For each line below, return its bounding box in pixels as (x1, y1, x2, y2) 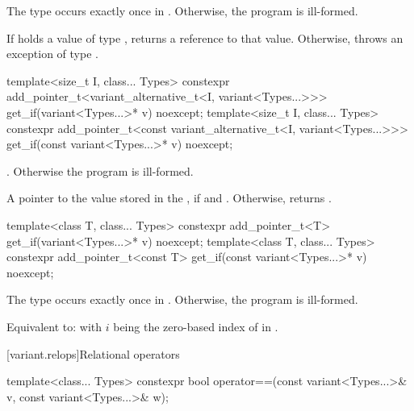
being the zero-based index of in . (113, 318, 278, 334)
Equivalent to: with (6, 318, 102, 334)
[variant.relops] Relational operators (6, 345, 180, 362)
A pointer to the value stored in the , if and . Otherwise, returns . (6, 189, 332, 206)
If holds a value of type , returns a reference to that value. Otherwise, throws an (6, 29, 404, 46)
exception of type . (6, 45, 98, 62)
